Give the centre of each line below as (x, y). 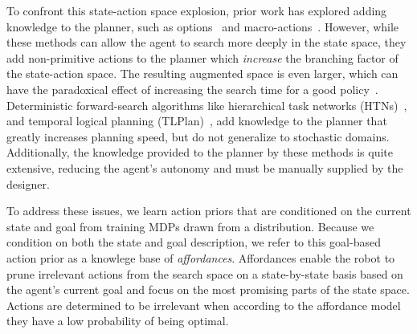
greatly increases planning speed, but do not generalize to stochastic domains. (198, 136)
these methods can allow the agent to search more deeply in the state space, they (206, 42)
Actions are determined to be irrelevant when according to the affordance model (204, 305)
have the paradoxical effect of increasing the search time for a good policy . (192, 89)
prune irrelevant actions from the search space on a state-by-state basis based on (205, 273)
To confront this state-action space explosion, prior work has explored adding (197, 10)
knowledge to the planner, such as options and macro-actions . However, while (203, 26)
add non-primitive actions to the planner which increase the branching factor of (202, 57)
